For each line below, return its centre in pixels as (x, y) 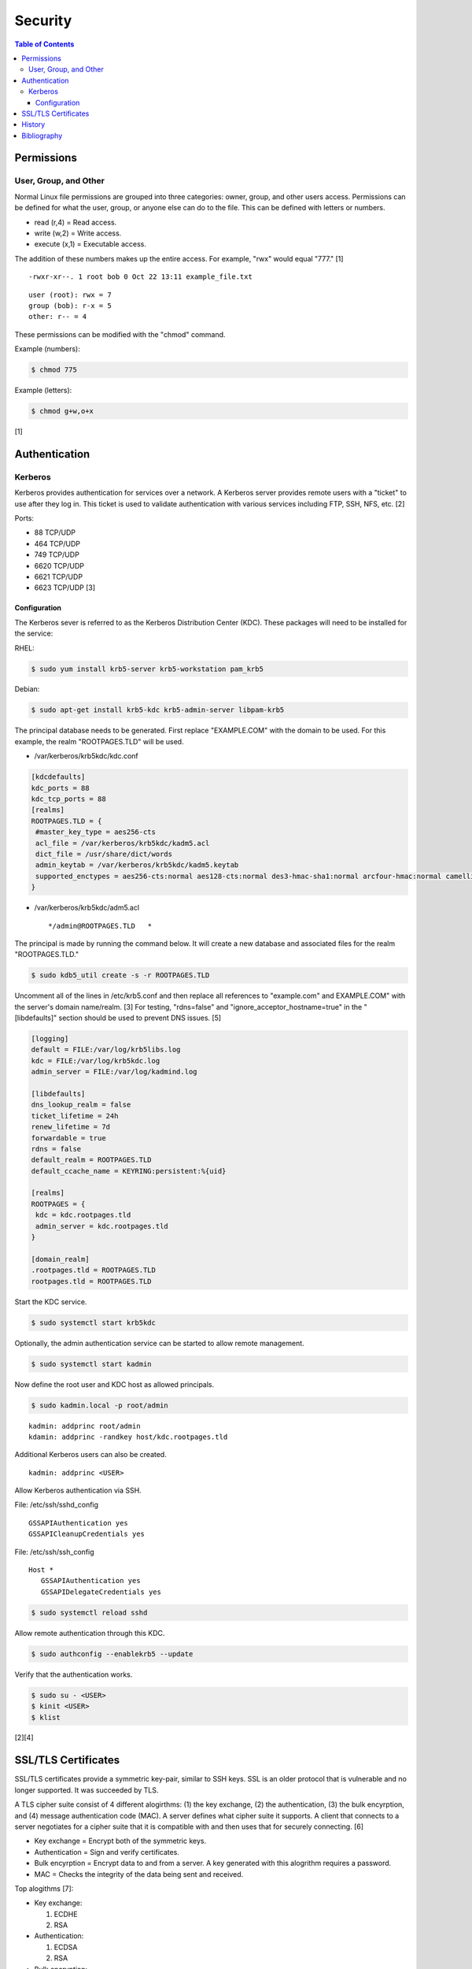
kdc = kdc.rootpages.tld (83, 1215)
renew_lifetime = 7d (70, 1127)
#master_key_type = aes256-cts (96, 832)
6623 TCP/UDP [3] (65, 588)
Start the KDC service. (51, 1302)
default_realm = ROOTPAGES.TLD (92, 1160)
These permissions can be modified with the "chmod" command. (120, 334)
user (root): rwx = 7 (70, 295)
